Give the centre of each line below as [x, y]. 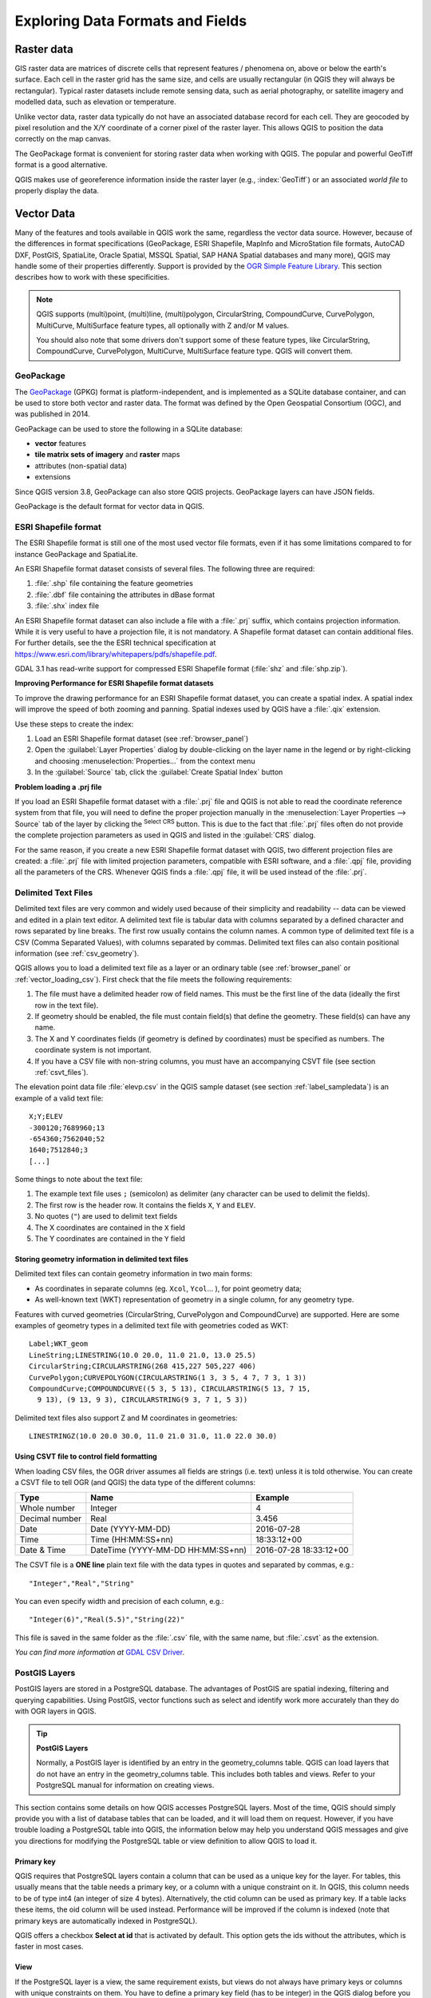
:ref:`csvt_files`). [61, 1072]
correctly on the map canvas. [63, 139]
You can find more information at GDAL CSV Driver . [100, 1652]
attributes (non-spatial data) [81, 466]
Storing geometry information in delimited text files [102, 1260]
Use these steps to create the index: [74, 724]
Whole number [47, 1508]
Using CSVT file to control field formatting [86, 1457]
